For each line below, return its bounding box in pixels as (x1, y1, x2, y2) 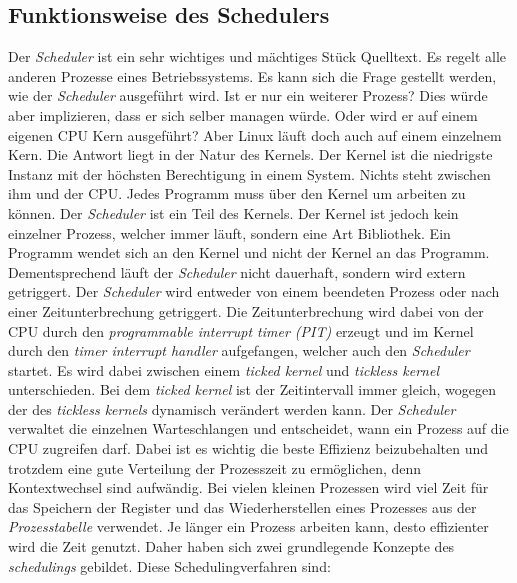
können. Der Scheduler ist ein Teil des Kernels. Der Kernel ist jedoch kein (8, 202, 459, 223)
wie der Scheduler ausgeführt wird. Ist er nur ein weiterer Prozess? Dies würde (8, 85, 488, 106)
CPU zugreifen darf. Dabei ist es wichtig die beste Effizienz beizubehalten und (8, 438, 489, 459)
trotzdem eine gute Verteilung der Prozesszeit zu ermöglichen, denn (8, 457, 422, 478)
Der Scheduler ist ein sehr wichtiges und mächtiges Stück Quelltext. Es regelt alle (8, 46, 507, 67)
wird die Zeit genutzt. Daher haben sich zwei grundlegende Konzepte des (8, 536, 455, 557)
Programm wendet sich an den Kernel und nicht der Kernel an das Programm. (8, 242, 490, 263)
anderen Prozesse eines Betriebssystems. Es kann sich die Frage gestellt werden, (8, 65, 497, 86)
